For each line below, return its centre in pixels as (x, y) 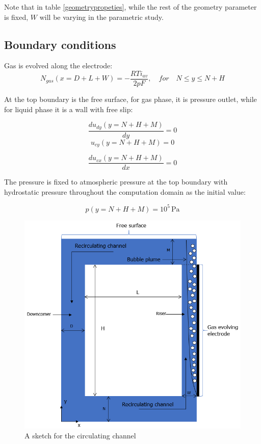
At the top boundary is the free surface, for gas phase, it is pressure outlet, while (130, 99)
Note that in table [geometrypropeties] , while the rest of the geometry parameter (130, 7)
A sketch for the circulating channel (80, 436)
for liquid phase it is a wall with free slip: (69, 109)
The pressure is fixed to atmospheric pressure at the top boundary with (116, 182)
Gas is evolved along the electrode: (58, 66)
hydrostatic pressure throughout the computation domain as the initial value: (125, 191)
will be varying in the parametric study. (101, 17)
